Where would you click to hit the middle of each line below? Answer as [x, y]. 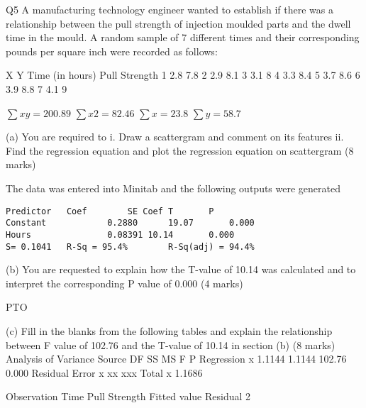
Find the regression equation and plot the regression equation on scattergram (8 [180, 150]
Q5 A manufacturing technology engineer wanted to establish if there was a [170, 9]
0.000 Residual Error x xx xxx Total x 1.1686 [104, 372]
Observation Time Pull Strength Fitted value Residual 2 [128, 396]
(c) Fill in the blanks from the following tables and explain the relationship [169, 330]
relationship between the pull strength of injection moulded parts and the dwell [178, 23]
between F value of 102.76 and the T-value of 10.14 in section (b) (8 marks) [171, 344]
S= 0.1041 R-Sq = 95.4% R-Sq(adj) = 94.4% [130, 247]
